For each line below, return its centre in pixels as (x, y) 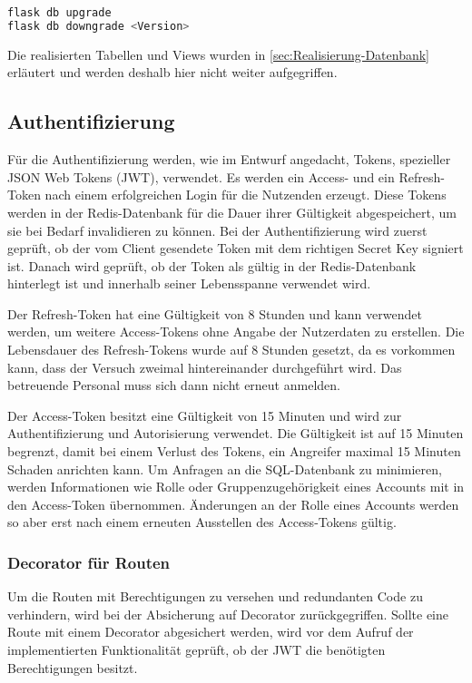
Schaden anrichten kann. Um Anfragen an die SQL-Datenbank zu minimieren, (225, 468)
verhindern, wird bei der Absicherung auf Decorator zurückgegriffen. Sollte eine (228, 614)
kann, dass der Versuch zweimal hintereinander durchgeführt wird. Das (205, 367)
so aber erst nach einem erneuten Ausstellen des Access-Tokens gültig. (202, 522)
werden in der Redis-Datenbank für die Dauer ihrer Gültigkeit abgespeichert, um (232, 212)
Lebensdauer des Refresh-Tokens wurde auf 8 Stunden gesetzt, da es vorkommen (231, 350)
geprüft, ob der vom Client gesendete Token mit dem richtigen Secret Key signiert (236, 248)
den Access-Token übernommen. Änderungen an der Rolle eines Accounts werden (233, 504)
